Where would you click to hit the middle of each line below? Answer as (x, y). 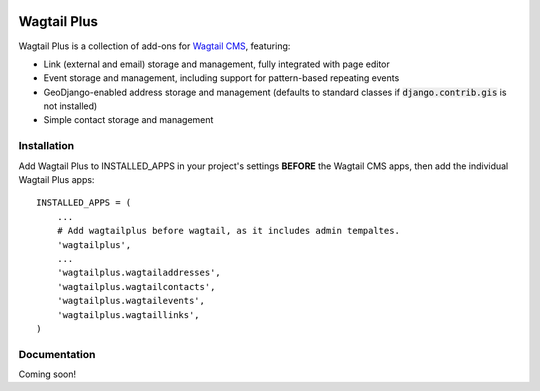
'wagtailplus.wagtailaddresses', (139, 273)
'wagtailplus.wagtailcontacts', (136, 286)
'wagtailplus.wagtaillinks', (128, 314)
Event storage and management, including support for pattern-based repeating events (221, 78)
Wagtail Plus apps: (56, 179)
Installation (46, 146)
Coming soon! (47, 374)
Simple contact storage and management (128, 120)
